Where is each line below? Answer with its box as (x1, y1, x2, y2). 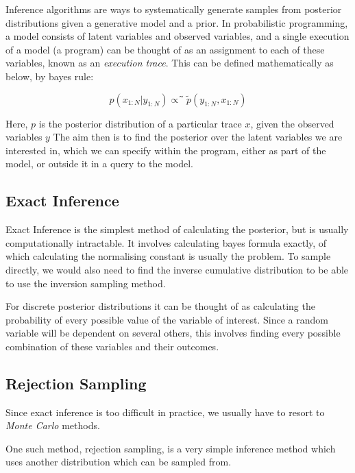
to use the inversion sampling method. (5, 276, 166, 290)
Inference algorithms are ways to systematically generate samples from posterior (5, 2, 342, 16)
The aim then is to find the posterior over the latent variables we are (53, 130, 343, 144)
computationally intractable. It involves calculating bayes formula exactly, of (5, 235, 327, 250)
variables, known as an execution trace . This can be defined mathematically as (5, 56, 334, 70)
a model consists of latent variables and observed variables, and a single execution (5, 29, 350, 43)
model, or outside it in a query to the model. (5, 156, 193, 171)
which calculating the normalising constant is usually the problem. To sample (5, 249, 331, 263)
